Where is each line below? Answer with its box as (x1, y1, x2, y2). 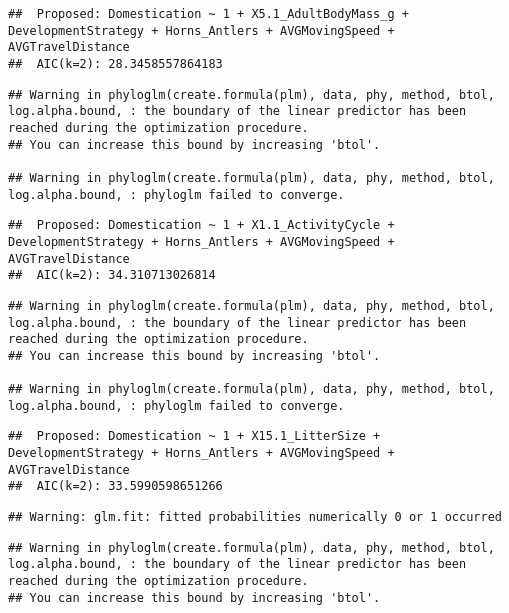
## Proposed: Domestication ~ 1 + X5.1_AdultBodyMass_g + (8, 7, 409, 21)
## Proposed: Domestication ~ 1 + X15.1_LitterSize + (8, 429, 381, 444)
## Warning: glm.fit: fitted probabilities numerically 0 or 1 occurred (8, 510, 502, 525)
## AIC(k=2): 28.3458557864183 (8, 56, 223, 71)
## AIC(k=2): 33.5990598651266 (8, 479, 223, 494)
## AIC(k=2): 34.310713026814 (8, 268, 216, 283)
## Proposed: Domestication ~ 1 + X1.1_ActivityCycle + (8, 218, 395, 233)
